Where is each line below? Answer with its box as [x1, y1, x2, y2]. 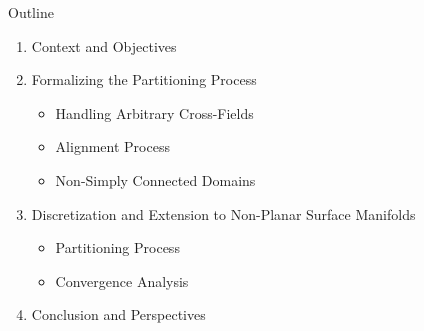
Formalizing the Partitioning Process [31, 69, 257, 90]
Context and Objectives [31, 35, 177, 56]
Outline [8, 2, 54, 22]
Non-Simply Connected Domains [55, 169, 256, 190]
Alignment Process [55, 136, 170, 157]
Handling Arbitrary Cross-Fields [55, 102, 254, 123]
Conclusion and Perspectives [31, 304, 206, 325]
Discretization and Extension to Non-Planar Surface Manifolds [31, 203, 416, 224]
